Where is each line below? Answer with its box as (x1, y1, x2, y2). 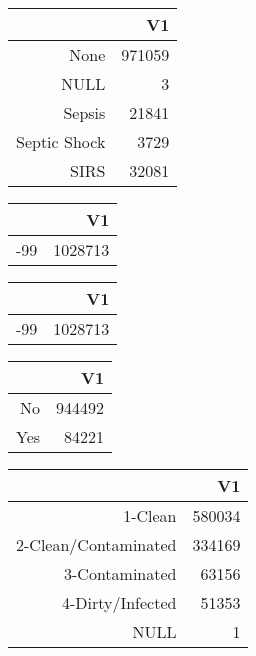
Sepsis (63, 101, 106, 124)
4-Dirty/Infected (61, 591, 177, 614)
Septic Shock (16, 130, 106, 153)
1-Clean (123, 504, 177, 527)
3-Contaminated (64, 562, 177, 585)
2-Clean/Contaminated (16, 533, 177, 556)
